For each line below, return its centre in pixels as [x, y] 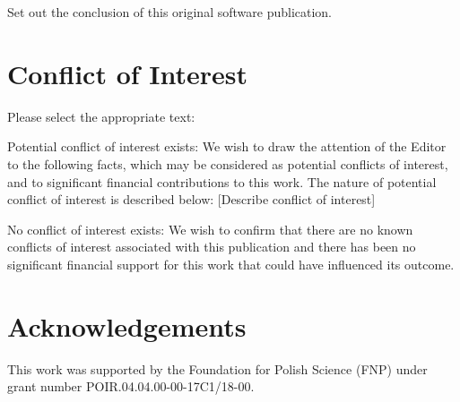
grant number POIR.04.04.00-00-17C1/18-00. [131, 386]
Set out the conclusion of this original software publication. [170, 12]
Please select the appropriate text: [101, 116]
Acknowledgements [127, 325]
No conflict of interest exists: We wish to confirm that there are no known [210, 229]
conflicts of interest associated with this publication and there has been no [212, 247]
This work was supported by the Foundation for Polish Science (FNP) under [217, 368]
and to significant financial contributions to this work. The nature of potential [222, 181]
